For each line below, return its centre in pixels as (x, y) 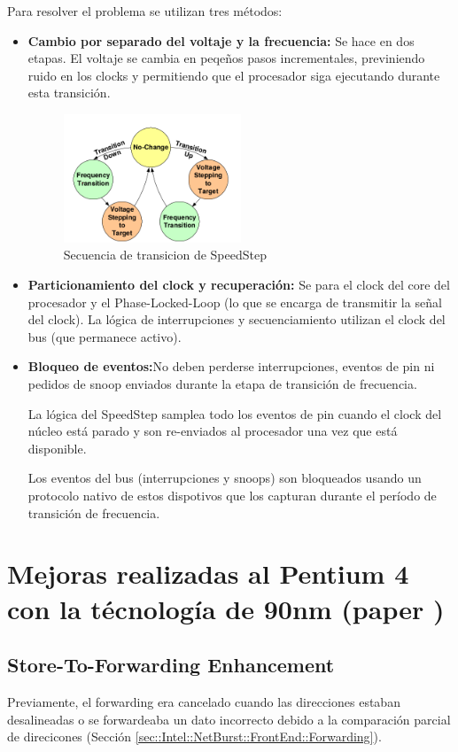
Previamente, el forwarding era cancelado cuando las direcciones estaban (204, 701)
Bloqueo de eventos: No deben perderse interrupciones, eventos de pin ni (231, 366)
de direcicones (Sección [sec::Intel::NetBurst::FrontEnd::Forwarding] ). (194, 736)
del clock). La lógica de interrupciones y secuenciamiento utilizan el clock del (237, 319)
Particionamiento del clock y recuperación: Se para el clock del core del (239, 285)
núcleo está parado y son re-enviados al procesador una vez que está (213, 431)
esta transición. (69, 93)
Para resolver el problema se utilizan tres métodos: (145, 11)
